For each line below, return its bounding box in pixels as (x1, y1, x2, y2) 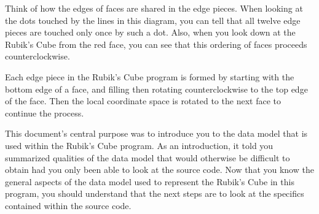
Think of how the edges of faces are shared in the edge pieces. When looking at (5, 2, 303, 14)
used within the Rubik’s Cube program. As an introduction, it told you (5, 139, 274, 151)
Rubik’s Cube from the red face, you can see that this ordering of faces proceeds (5, 37, 307, 50)
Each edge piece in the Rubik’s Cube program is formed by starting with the (5, 70, 294, 83)
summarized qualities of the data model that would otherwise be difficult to (5, 151, 290, 164)
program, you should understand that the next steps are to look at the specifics (5, 187, 304, 200)
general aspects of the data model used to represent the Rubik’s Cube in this (5, 175, 294, 188)
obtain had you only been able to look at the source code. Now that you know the (5, 163, 314, 176)
